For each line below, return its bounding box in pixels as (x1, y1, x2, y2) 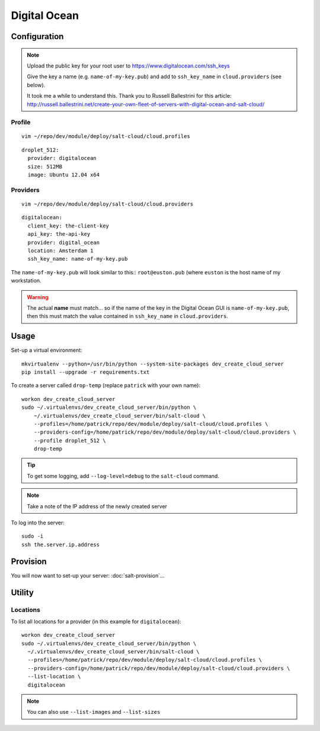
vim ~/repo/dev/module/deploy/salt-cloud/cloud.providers (21, 200, 194, 207)
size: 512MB (27, 163, 62, 170)
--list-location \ (27, 673, 81, 680)
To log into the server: (11, 519, 65, 527)
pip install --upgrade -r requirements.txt (21, 368, 150, 376)
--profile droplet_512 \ (33, 437, 106, 444)
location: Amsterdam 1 (27, 247, 94, 254)
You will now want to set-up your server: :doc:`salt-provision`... (11, 572, 165, 579)
